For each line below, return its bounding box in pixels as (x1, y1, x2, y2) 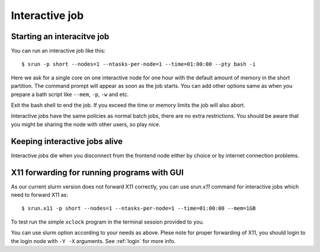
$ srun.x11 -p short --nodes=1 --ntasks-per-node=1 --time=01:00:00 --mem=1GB (21, 205, 256, 212)
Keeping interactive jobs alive (11, 136, 123, 146)
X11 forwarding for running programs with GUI (11, 167, 184, 177)
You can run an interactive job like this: (11, 47, 106, 55)
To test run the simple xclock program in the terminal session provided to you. (11, 218, 204, 225)
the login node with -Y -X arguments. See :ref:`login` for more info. (11, 237, 176, 244)
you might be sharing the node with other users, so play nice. (11, 120, 161, 127)
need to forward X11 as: (11, 192, 68, 198)
